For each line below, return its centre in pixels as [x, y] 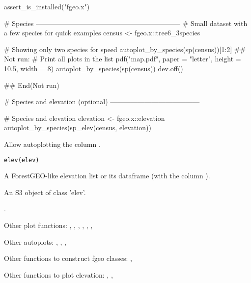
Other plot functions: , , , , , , [48, 225]
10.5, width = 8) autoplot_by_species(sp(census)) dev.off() [94, 68]
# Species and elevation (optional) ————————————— [102, 101]
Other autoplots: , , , [35, 241]
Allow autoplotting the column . [52, 144]
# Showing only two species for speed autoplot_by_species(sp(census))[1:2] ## [125, 49]
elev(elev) [22, 160]
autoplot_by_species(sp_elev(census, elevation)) [78, 127]
